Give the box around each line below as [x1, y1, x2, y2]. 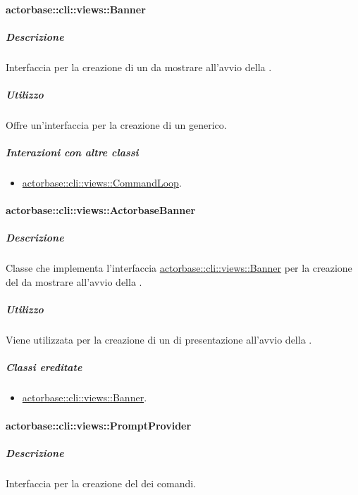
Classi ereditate [6, 360, 82, 375]
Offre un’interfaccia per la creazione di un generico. [6, 117, 227, 132]
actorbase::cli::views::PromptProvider [6, 418, 192, 432]
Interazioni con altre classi [6, 145, 139, 160]
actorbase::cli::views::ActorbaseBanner [6, 203, 196, 218]
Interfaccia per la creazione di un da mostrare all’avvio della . [6, 59, 272, 74]
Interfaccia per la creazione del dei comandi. [6, 475, 196, 490]
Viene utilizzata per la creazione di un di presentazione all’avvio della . [6, 332, 312, 347]
